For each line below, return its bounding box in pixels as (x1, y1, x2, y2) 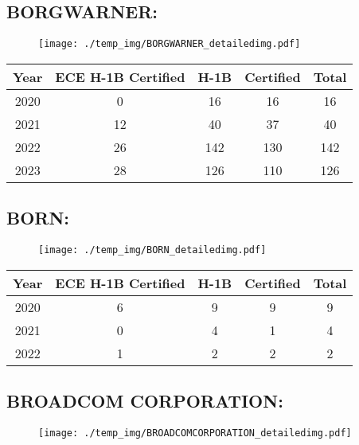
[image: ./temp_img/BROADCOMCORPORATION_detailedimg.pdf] (38, 427, 352, 439)
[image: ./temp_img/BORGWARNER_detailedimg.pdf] (38, 38, 301, 50)
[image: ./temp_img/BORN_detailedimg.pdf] (38, 244, 267, 256)
